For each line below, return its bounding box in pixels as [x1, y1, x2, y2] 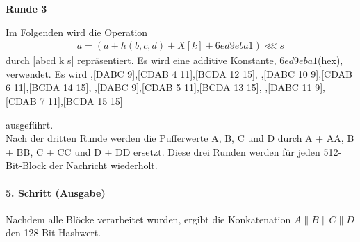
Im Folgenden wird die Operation [6, 24, 148, 39]
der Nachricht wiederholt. [49, 158, 158, 172]
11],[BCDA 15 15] [48, 94, 123, 108]
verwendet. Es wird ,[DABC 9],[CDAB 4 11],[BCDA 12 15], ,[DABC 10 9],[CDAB [6, 66, 352, 81]
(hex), [318, 53, 343, 67]
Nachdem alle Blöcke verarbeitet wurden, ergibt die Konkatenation [6, 211, 291, 226]
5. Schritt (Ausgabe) [6, 185, 106, 200]
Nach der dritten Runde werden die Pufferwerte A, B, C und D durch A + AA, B [6, 131, 354, 145]
